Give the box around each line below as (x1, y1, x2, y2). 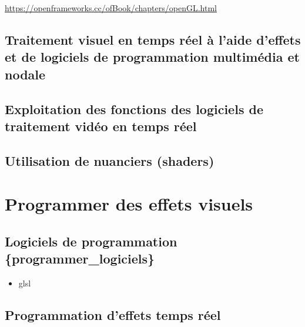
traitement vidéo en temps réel (5, 116, 197, 135)
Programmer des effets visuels (5, 192, 253, 216)
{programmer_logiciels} (5, 249, 155, 268)
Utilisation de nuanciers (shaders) (5, 151, 214, 169)
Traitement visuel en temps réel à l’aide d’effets (5, 30, 301, 48)
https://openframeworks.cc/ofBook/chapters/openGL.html (5, 2, 217, 14)
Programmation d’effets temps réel (5, 306, 221, 324)
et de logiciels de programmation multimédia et (5, 48, 300, 66)
